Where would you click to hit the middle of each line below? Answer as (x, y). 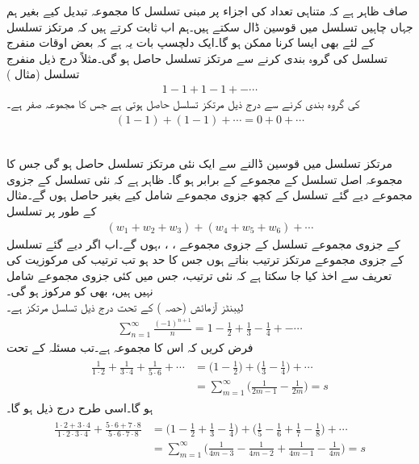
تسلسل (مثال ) (43, 74)
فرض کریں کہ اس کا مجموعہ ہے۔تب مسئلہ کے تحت (130, 347)
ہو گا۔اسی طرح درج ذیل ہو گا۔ (80, 408)
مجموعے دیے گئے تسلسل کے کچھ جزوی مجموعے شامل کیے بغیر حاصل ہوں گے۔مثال (209, 195)
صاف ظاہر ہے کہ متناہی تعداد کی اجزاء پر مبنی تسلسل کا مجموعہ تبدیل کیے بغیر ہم (207, 10)
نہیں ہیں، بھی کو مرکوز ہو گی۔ (80, 291)
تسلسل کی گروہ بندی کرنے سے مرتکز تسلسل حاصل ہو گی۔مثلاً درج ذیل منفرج (197, 58)
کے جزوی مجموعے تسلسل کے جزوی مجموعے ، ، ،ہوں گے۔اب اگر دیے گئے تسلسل (203, 243)
